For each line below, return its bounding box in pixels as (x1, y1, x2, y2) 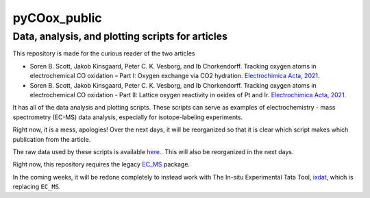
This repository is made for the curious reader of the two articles (12, 49, 195, 58)
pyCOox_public (12, 10, 102, 25)
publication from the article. (12, 135, 91, 143)
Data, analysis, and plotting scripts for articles (12, 30, 227, 42)
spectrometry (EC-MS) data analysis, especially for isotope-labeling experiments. (12, 113, 243, 121)
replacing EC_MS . (12, 182, 61, 191)
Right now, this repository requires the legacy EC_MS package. (12, 160, 190, 169)
